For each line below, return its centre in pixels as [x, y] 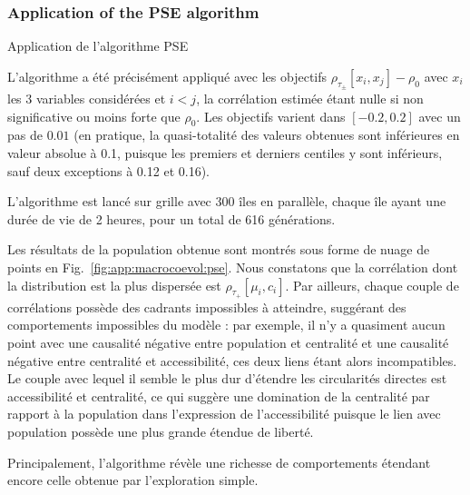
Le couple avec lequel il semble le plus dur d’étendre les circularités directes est [227, 378]
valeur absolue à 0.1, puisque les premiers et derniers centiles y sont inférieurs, [225, 153]
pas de [25, 135]
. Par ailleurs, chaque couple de [372, 285]
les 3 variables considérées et [87, 99]
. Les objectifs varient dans [271, 116]
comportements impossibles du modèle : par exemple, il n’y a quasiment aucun [226, 325]
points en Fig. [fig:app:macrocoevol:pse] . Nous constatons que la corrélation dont [233, 267]
